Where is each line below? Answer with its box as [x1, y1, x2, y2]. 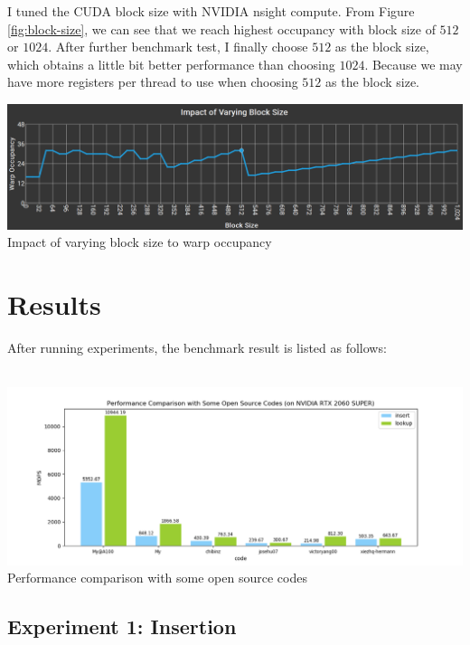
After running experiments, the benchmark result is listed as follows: [7, 338, 387, 357]
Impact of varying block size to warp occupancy [7, 232, 272, 251]
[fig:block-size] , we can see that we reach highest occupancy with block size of [7, 19, 436, 38]
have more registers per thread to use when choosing [7, 72, 298, 91]
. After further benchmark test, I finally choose [48, 37, 308, 56]
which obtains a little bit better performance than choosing [7, 54, 335, 73]
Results [7, 286, 101, 323]
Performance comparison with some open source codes [7, 568, 307, 587]
